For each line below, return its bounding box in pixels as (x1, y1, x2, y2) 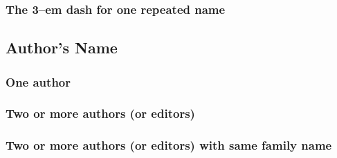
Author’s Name (6, 37, 118, 58)
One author (6, 73, 71, 90)
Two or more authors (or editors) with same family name (6, 137, 332, 154)
